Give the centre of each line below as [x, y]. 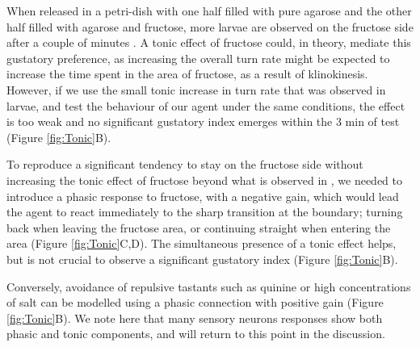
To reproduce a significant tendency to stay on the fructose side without [185, 164]
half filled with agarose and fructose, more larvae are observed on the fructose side [210, 26]
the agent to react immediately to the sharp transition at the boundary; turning [205, 212]
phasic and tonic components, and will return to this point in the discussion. [196, 334]
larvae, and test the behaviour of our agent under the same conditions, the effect [206, 105]
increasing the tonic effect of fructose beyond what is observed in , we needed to [204, 180]
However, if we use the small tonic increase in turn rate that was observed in [196, 89]
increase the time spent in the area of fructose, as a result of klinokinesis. [187, 74]
